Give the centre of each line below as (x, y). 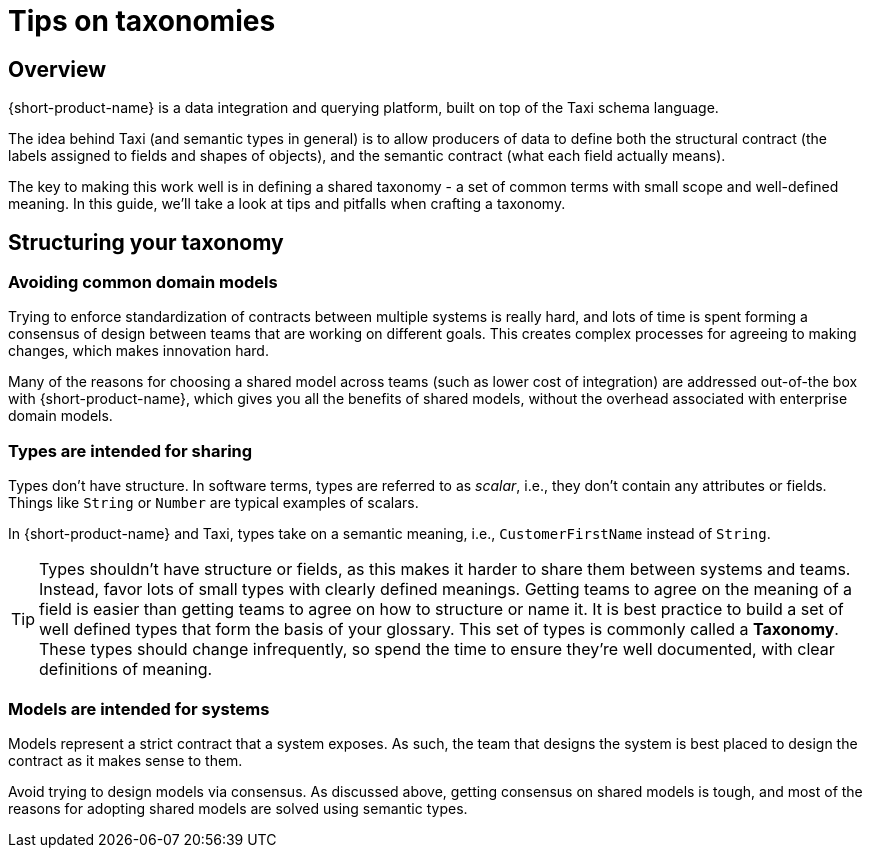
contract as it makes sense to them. (125, 760)
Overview (57, 69)
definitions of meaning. (126, 669)
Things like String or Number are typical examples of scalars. (213, 503)
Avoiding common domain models (143, 282)
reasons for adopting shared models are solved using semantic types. (238, 808)
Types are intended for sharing (130, 450)
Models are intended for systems (139, 708)
